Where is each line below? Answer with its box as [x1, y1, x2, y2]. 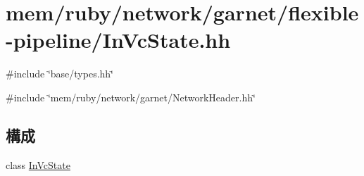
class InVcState [6, 157, 70, 172]
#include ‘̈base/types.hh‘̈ [6, 66, 114, 81]
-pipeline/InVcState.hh [6, 25, 231, 54]
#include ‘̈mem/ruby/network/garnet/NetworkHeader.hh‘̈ [6, 89, 256, 104]
